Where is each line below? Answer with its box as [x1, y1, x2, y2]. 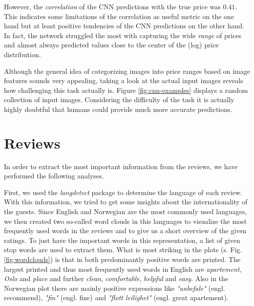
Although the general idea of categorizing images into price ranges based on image [4, 66, 250, 76]
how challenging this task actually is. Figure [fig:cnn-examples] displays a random [4, 85, 248, 95]
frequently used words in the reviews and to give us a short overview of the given [4, 225, 247, 236]
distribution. [4, 49, 41, 59]
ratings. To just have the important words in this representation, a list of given [4, 235, 240, 245]
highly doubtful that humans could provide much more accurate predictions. [4, 104, 233, 114]
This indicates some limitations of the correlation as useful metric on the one [4, 11, 234, 21]
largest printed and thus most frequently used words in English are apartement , [4, 263, 242, 274]
